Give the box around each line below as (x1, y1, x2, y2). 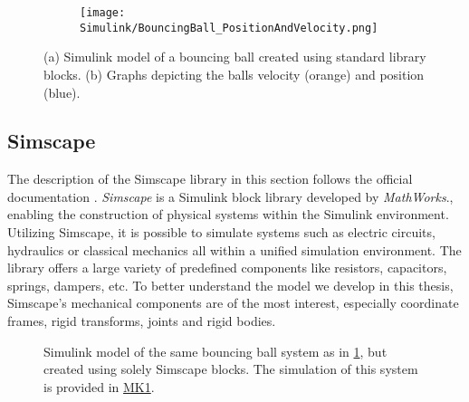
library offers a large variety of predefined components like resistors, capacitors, (7, 258, 447, 277)
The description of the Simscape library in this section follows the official (7, 169, 413, 188)
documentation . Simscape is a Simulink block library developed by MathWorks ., (7, 187, 454, 206)
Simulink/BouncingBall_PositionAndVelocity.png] (80, 21, 378, 34)
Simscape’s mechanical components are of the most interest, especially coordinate (7, 293, 459, 312)
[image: (80, 6, 126, 19)
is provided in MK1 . (43, 377, 155, 396)
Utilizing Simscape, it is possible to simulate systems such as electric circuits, (7, 223, 435, 242)
